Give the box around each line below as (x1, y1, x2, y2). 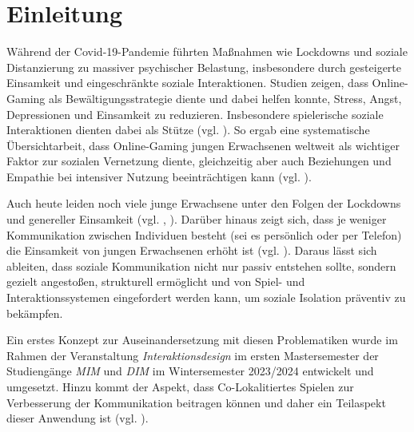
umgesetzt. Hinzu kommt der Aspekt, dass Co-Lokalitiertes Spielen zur (6, 378, 354, 394)
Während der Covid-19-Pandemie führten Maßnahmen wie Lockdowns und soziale (6, 43, 408, 60)
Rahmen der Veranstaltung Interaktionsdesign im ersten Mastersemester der (6, 347, 379, 363)
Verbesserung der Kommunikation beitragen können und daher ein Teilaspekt (6, 394, 386, 410)
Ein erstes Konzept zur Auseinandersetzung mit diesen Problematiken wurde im (6, 331, 398, 348)
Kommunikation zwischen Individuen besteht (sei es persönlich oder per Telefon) (6, 226, 402, 243)
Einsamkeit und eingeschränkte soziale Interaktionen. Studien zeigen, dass (6, 74, 368, 91)
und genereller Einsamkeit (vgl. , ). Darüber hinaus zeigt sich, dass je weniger (6, 211, 387, 228)
